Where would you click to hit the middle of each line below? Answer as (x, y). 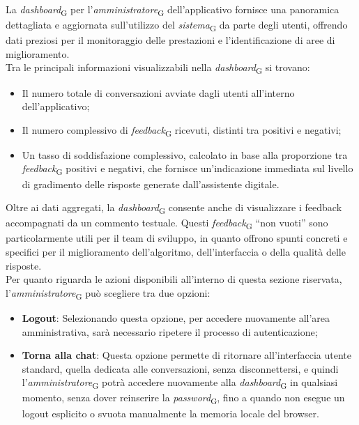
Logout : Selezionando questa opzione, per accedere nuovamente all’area (176, 317)
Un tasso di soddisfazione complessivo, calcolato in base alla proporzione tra (185, 154)
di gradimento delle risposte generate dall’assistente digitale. (151, 184)
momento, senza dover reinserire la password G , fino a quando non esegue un (183, 399)
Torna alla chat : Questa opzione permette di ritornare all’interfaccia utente (186, 355)
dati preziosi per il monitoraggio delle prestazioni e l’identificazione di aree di (170, 40)
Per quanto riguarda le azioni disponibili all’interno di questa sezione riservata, (174, 279)
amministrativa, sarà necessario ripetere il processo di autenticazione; (170, 331)
